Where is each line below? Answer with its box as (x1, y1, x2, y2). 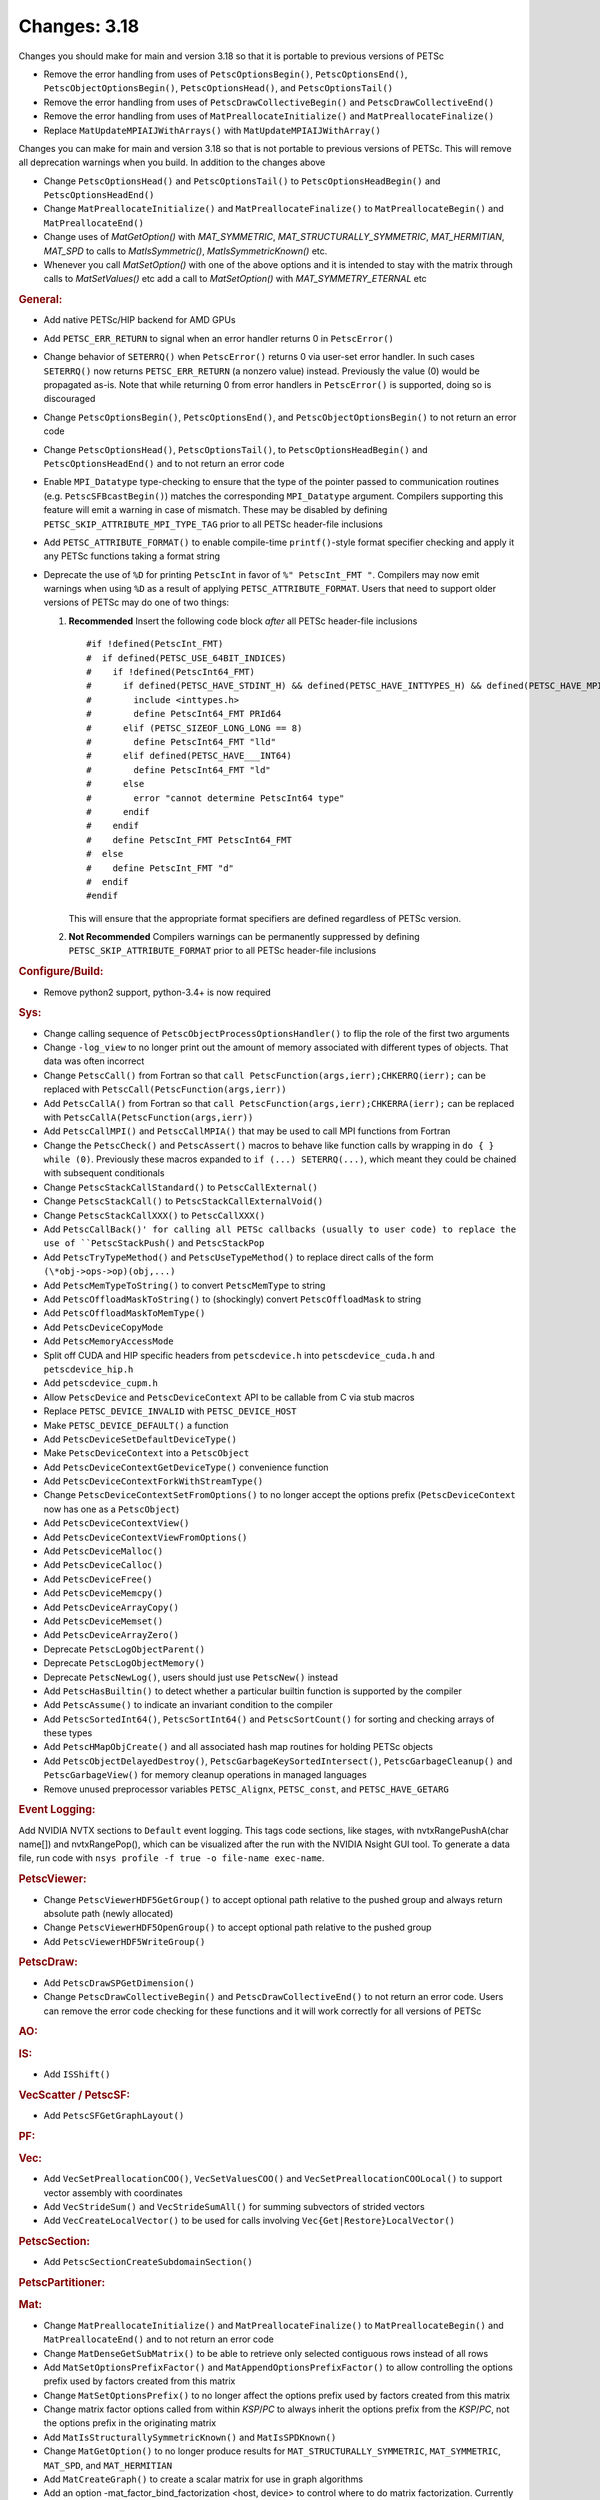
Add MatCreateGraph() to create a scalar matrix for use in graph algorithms (43, 2473, 364, 2485)
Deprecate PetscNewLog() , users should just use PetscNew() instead (43, 1671, 339, 1683)
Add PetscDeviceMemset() (43, 1615, 164, 1627)
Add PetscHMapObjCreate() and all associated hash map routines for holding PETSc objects (43, 1741, 434, 1753)
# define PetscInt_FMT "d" (86, 862, 235, 874)
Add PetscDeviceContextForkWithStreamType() (43, 1475, 264, 1487)
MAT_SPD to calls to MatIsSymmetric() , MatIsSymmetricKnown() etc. (43, 245, 328, 257)
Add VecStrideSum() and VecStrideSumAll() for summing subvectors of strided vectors (43, 2200, 425, 2212)
